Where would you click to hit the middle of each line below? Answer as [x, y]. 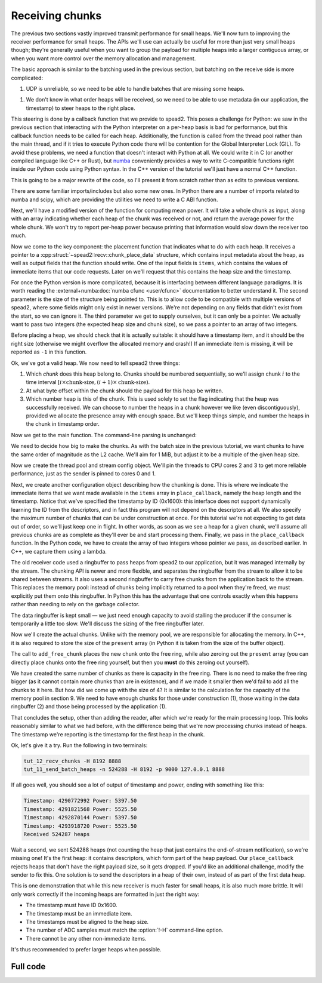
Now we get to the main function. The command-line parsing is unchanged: [104, 435]
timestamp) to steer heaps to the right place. [80, 108]
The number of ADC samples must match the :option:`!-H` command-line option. [125, 930]
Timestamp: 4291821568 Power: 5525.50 [80, 809]
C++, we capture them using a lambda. [59, 551]
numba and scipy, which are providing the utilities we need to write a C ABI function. [114, 199]
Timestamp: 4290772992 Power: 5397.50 [80, 801]
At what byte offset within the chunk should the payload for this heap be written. [125, 391]
